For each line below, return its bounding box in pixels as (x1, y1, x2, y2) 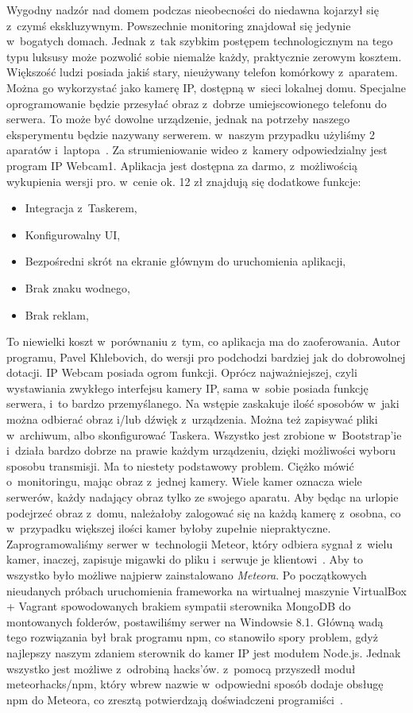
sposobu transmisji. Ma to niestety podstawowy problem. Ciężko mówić (6, 457, 354, 474)
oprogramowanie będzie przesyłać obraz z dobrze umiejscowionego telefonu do (6, 95, 387, 111)
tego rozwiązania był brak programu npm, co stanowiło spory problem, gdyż (6, 629, 378, 645)
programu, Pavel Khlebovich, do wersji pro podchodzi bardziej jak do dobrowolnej (6, 348, 406, 365)
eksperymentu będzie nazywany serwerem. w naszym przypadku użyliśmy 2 (6, 126, 375, 142)
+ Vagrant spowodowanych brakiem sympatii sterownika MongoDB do (6, 598, 351, 614)
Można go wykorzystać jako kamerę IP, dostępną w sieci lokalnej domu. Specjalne (6, 79, 406, 95)
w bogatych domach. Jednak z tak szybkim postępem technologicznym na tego (6, 33, 393, 49)
